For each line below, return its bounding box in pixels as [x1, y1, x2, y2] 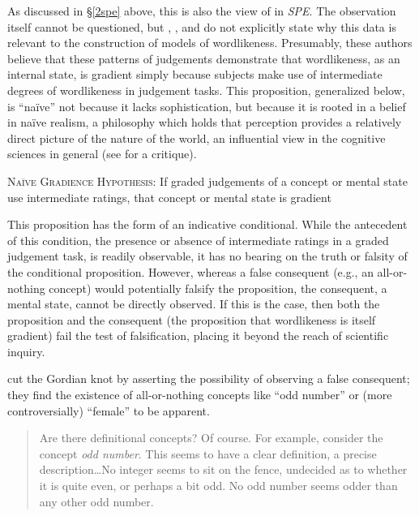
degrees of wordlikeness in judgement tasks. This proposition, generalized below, [7, 81, 405, 98]
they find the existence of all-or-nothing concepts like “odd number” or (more [7, 386, 392, 403]
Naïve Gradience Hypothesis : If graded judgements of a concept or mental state [7, 172, 408, 189]
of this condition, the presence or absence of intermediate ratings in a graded [7, 231, 389, 248]
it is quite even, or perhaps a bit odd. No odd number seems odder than [39, 477, 398, 494]
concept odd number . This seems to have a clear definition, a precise [39, 445, 377, 462]
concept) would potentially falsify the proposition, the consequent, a [49, 279, 387, 296]
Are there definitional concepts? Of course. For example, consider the [39, 429, 383, 446]
